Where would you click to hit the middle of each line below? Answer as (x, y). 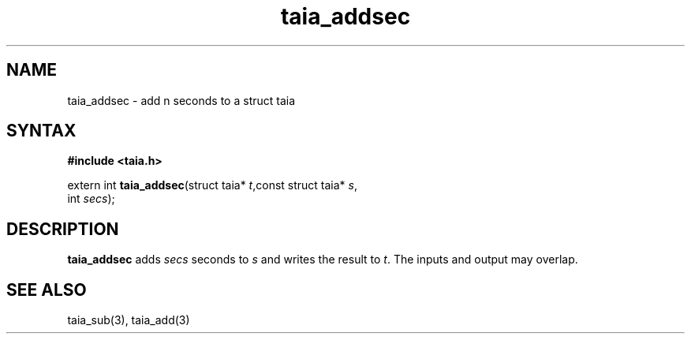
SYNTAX (41, 131)
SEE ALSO (47, 290)
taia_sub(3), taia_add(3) (129, 320)
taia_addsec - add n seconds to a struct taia (181, 100)
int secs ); (91, 199)
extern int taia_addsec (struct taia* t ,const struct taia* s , (212, 185)
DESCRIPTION (63, 229)
